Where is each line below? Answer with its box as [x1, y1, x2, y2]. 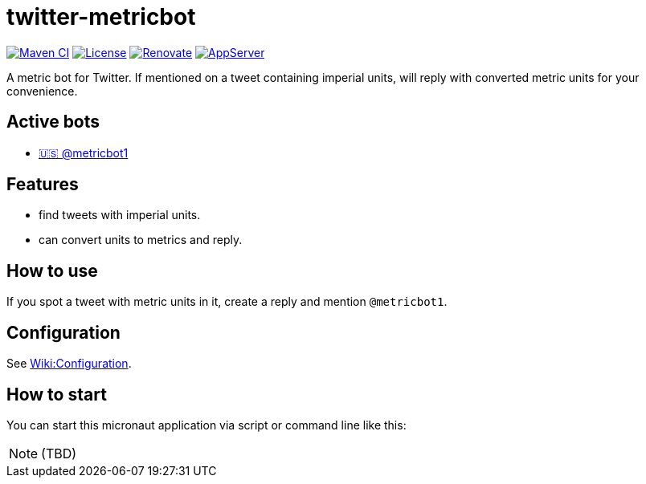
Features [6, 174, 79, 195]
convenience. [6, 83, 78, 98]
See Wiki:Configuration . [6, 356, 132, 371]
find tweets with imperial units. [39, 208, 201, 222]
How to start [6, 384, 107, 405]
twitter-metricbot [6, 3, 196, 31]
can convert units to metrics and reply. [39, 233, 243, 247]
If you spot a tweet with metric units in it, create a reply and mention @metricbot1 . [6, 295, 448, 309]
